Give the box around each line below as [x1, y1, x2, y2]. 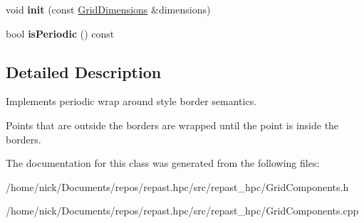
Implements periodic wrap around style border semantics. [6, 94, 257, 109]
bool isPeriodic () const [6, 26, 115, 40]
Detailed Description [6, 60, 162, 82]
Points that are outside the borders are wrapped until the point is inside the [6, 117, 339, 132]
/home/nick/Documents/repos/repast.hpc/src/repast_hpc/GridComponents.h [6, 179, 349, 194]
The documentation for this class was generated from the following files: [6, 156, 320, 170]
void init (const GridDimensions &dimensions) [6, 2, 211, 16]
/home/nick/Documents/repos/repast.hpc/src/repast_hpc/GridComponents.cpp [6, 203, 359, 218]
